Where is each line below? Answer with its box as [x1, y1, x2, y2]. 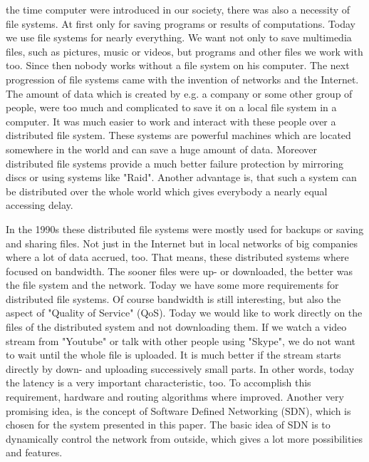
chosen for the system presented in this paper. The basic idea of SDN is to [6, 417, 331, 432]
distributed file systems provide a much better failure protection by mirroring [6, 155, 343, 170]
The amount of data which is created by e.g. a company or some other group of [6, 86, 353, 101]
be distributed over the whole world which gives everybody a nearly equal [6, 183, 328, 198]
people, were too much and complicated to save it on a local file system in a [6, 100, 337, 115]
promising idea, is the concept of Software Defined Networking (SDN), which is [6, 403, 351, 418]
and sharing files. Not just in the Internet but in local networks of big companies [6, 235, 358, 250]
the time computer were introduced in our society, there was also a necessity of [6, 2, 350, 16]
